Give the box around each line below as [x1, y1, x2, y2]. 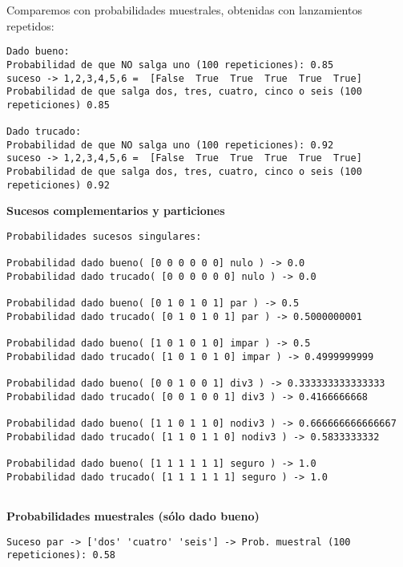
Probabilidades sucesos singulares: [6, 231, 202, 242]
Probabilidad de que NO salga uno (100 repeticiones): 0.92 [6, 139, 334, 151]
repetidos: [6, 17, 54, 34]
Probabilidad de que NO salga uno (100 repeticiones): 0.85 [6, 59, 334, 71]
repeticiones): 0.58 [6, 549, 116, 561]
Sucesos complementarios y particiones [6, 202, 225, 219]
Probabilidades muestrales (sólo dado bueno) [6, 508, 260, 524]
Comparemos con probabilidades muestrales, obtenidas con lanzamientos [6, 2, 362, 18]
